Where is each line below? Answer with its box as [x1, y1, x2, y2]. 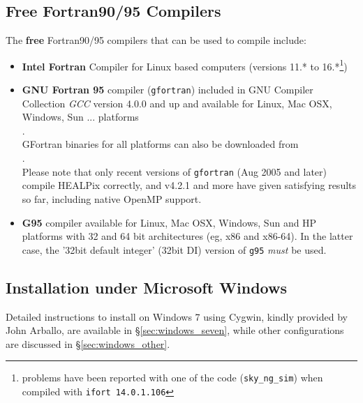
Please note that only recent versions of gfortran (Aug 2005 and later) [22, 164, 327, 178]
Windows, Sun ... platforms [22, 109, 139, 124]
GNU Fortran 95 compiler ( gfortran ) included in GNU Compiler [22, 82, 313, 97]
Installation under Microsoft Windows [6, 276, 288, 298]
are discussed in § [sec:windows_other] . [6, 336, 170, 351]
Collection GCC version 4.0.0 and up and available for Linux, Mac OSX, [22, 96, 332, 110]
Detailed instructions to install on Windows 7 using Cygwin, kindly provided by [6, 309, 348, 324]
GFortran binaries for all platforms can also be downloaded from [22, 137, 299, 151]
